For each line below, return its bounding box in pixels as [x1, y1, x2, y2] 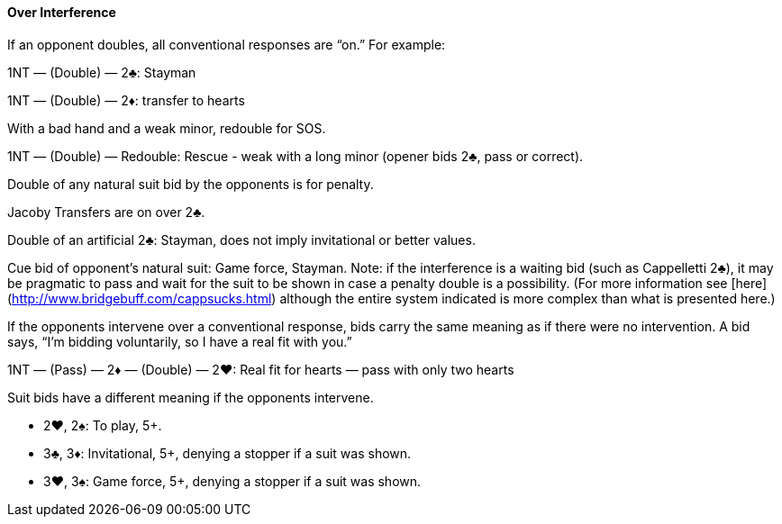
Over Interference [7, 5, 116, 20]
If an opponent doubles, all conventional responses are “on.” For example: [7, 36, 446, 52]
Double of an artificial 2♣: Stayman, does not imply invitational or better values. [7, 231, 476, 248]
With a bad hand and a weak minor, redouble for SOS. [7, 120, 326, 136]
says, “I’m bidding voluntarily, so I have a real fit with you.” [7, 333, 352, 349]
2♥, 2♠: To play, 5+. [43, 417, 162, 433]
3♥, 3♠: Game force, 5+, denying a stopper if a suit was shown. [43, 473, 422, 489]
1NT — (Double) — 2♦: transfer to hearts [7, 92, 245, 108]
